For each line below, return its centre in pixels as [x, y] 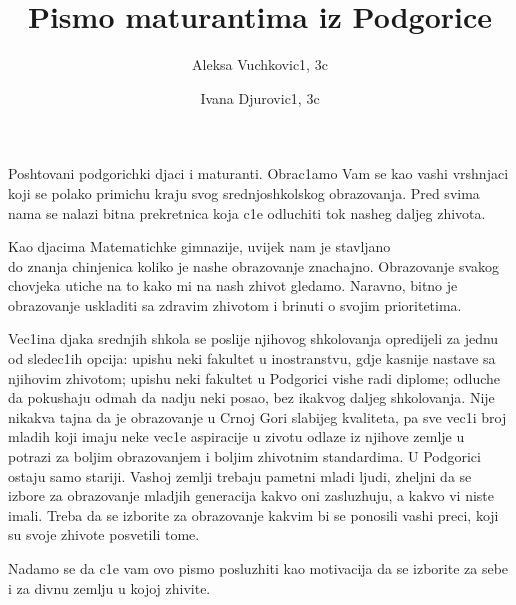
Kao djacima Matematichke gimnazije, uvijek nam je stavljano [199, 246]
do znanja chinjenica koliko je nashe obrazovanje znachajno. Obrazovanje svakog [254, 265]
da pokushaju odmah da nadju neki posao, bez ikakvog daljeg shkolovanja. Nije [251, 397]
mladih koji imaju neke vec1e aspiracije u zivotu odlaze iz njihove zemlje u [236, 436]
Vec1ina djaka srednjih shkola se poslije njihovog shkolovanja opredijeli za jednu [253, 338]
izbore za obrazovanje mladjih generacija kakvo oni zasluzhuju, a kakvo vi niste [251, 495]
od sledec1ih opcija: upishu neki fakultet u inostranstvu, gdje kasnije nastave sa [252, 358]
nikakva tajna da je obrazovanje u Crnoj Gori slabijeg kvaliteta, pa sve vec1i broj [257, 416]
